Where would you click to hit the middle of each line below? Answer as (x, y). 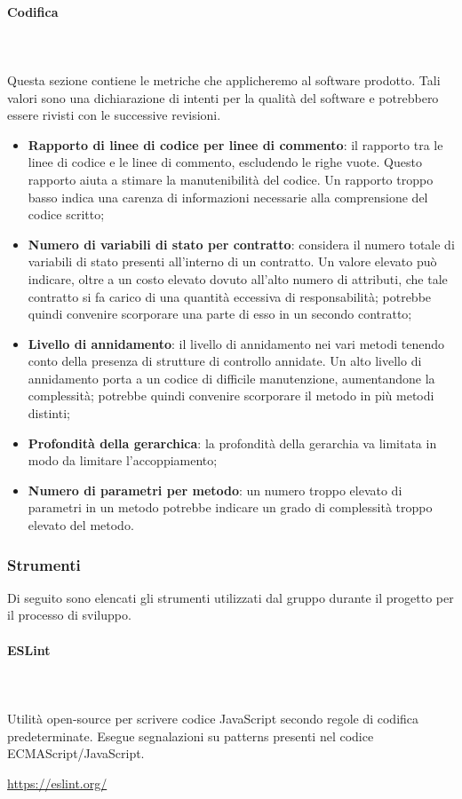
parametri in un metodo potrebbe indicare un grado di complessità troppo (230, 507)
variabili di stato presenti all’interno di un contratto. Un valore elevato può (232, 261)
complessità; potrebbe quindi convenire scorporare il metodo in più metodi (231, 396)
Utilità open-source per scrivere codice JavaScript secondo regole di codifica (213, 719)
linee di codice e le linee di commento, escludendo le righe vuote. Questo (225, 162)
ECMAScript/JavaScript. (76, 753)
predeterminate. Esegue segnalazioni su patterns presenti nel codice (191, 736)
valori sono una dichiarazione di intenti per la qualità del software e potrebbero (223, 97)
